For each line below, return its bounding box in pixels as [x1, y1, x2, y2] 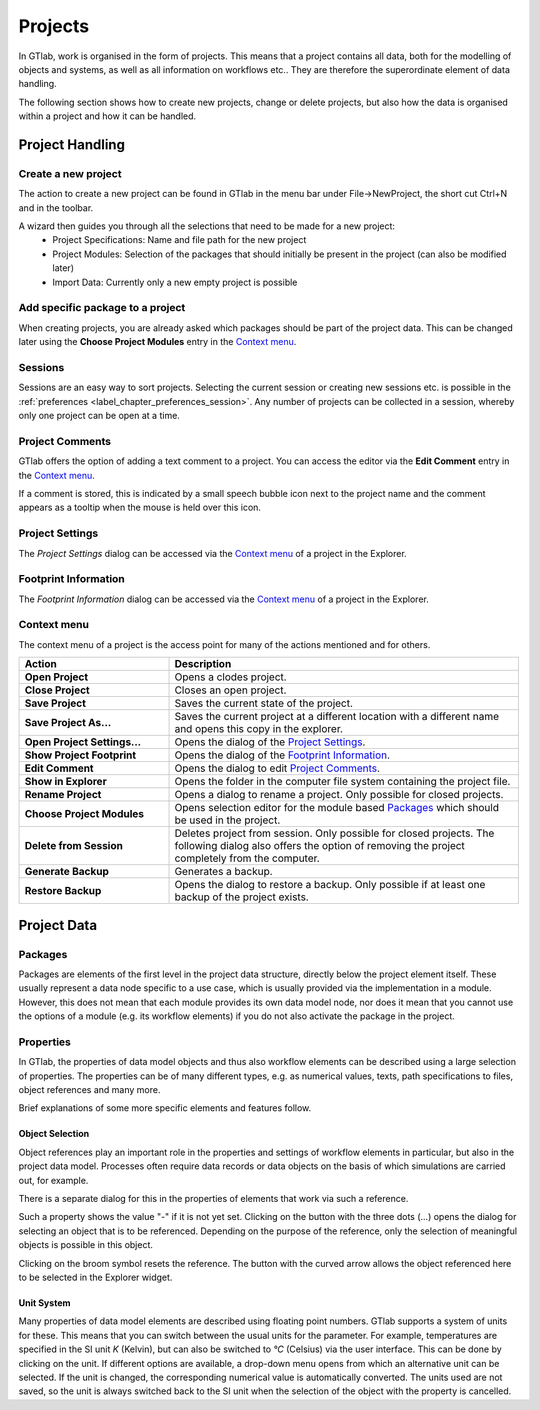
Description [174, 657, 232, 671]
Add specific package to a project [18, 301, 186, 315]
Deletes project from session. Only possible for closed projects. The [174, 826, 495, 840]
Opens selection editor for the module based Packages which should [174, 801, 500, 815]
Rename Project [24, 788, 102, 802]
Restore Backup [24, 884, 102, 898]
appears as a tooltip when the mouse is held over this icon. [18, 501, 262, 514]
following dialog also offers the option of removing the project [174, 839, 465, 853]
